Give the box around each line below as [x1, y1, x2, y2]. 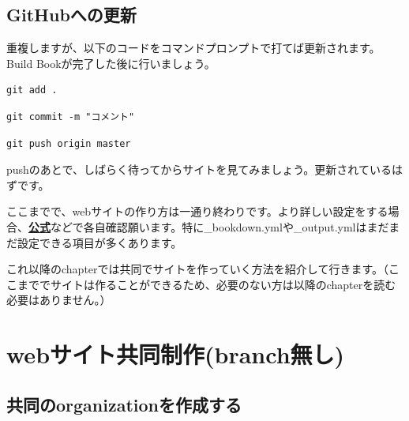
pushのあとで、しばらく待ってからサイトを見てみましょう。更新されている [6, 161, 392, 178]
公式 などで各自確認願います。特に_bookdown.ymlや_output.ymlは [28, 218, 367, 235]
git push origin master [6, 137, 131, 149]
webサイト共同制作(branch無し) [6, 338, 345, 370]
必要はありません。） [6, 291, 111, 308]
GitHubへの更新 [6, 2, 137, 27]
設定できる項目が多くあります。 [17, 234, 182, 250]
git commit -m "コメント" [6, 111, 135, 122]
